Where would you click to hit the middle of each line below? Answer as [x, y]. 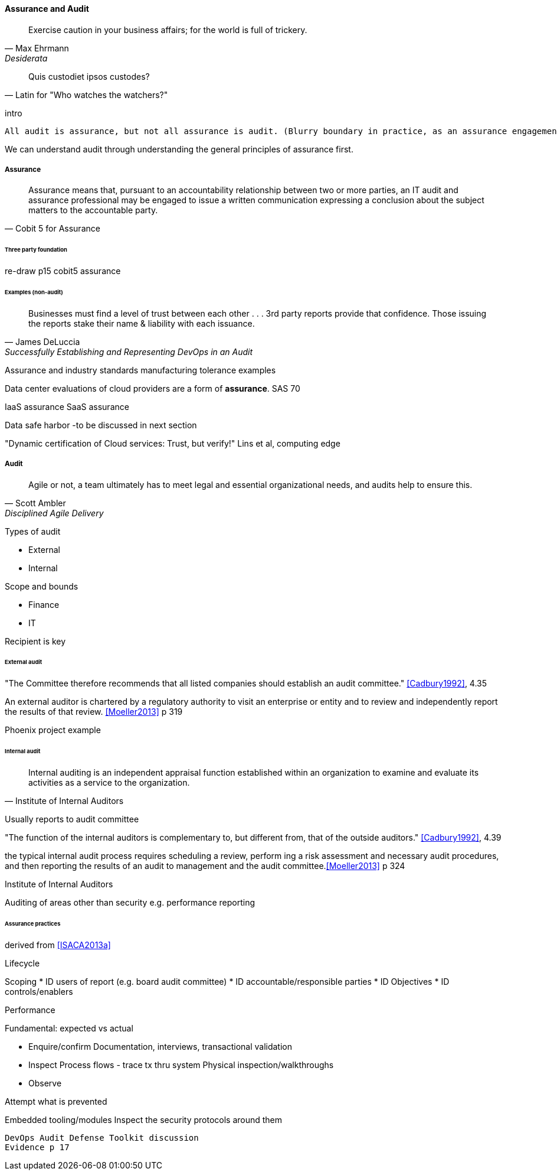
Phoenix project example [53, 730]
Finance [44, 604]
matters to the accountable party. [93, 210]
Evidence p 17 [37, 1147]
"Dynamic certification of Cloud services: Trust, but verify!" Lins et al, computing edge [173, 443]
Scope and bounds [42, 586]
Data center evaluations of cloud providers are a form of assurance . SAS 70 [153, 388]
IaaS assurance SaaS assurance [67, 406]
